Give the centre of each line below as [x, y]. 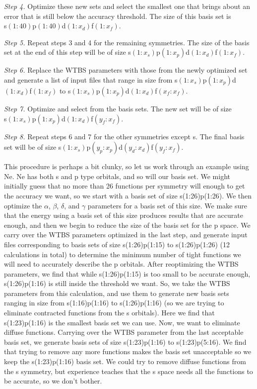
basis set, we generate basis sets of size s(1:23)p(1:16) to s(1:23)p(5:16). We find [125, 341]
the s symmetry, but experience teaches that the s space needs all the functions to [128, 371]
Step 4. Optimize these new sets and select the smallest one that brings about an [127, 6]
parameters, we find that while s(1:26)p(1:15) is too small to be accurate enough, [127, 273]
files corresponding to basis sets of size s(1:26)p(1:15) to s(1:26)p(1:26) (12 [117, 244]
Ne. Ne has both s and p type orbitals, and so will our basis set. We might [117, 176]
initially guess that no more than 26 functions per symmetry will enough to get [125, 186]
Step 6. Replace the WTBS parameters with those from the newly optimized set [126, 70]
